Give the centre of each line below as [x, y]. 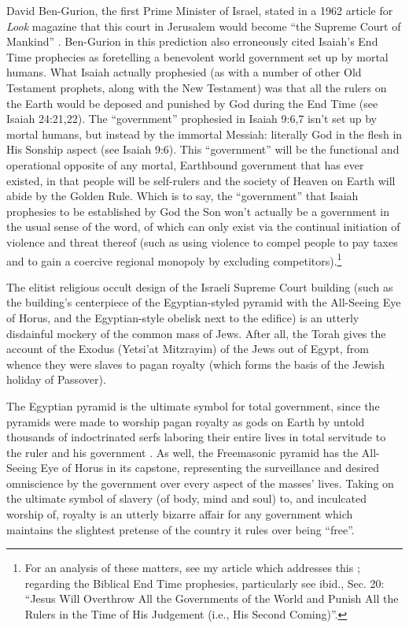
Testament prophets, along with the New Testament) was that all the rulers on [197, 87]
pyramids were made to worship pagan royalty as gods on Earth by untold [186, 421]
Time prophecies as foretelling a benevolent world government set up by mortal [197, 56]
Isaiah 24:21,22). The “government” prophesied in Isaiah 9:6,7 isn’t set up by [192, 119]
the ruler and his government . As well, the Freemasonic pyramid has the [182, 452]
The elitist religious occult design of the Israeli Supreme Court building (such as [200, 286]
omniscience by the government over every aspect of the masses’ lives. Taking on [200, 483]
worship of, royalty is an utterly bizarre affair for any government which [180, 514]
